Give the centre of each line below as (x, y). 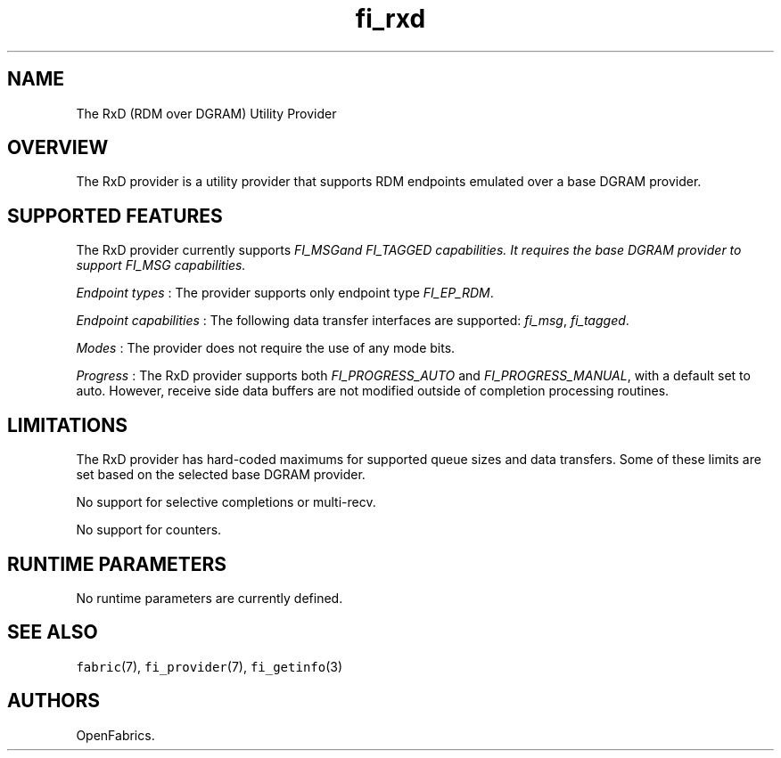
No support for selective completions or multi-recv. (226, 502)
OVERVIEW (58, 148)
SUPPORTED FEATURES (115, 216)
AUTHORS (54, 701)
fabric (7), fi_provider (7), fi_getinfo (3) (210, 666)
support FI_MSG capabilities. (161, 265)
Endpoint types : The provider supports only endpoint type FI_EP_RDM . (285, 293)
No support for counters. (149, 530)
